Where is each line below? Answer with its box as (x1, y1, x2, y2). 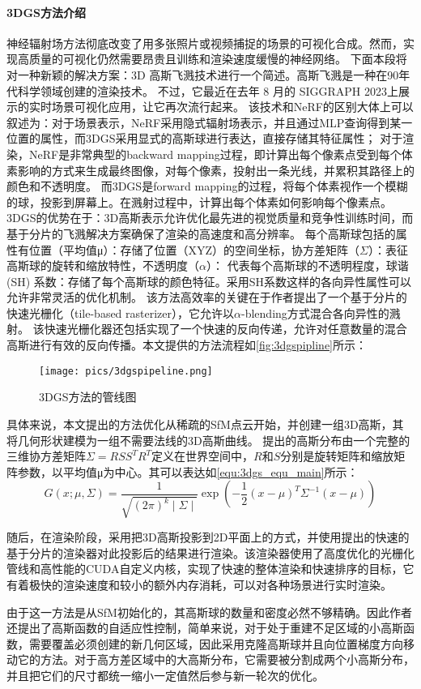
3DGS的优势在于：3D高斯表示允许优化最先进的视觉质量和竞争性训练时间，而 (6, 209, 414, 226)
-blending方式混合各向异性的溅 (241, 304, 401, 321)
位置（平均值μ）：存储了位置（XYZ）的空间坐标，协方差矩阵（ (28, 241, 360, 258)
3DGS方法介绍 (6, 3, 86, 20)
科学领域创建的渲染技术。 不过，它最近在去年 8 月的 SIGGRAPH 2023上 (17, 82, 398, 99)
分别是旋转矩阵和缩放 (280, 447, 394, 464)
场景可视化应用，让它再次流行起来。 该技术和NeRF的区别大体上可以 (51, 98, 414, 115)
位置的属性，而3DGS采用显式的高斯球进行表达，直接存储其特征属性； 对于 (6, 130, 403, 147)
